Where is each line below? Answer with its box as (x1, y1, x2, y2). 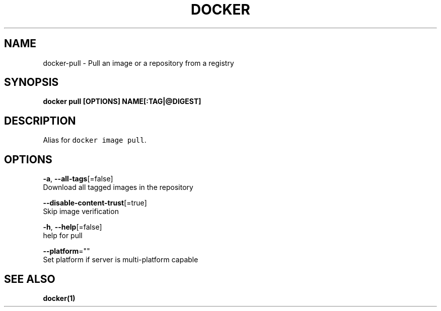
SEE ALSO (4, 272, 55, 285)
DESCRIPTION (4, 114, 76, 127)
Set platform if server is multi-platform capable (43, 255, 198, 264)
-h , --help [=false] (43, 223, 102, 232)
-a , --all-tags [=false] (43, 174, 113, 183)
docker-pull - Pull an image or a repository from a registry (43, 58, 234, 67)
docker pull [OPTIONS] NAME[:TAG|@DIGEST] (43, 97, 201, 106)
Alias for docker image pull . (43, 136, 146, 145)
